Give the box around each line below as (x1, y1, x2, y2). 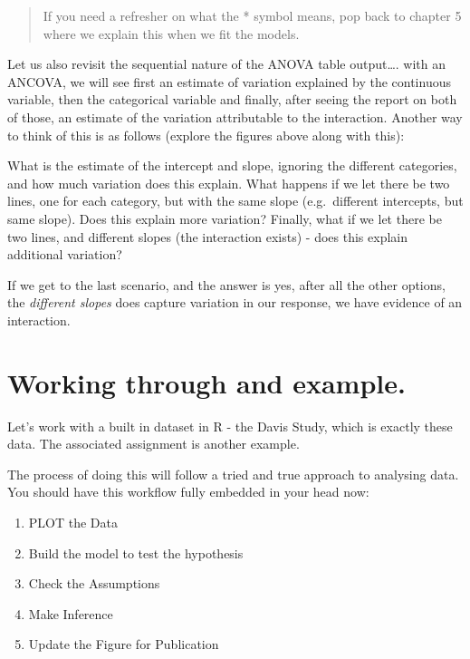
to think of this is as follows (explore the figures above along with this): (7, 125, 405, 144)
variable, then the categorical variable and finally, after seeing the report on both (7, 90, 457, 109)
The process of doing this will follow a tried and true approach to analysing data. (7, 464, 459, 483)
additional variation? (7, 245, 122, 264)
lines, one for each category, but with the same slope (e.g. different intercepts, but (7, 191, 464, 210)
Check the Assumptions (28, 574, 160, 593)
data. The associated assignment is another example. (7, 434, 300, 453)
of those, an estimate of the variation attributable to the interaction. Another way (7, 107, 463, 126)
